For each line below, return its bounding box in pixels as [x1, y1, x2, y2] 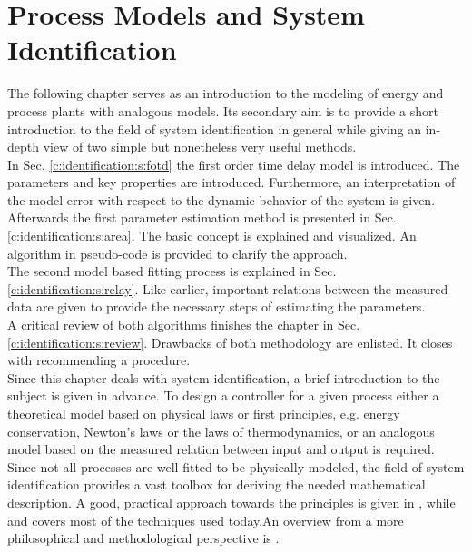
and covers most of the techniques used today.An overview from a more [7, 510, 404, 529]
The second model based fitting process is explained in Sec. [7, 262, 337, 281]
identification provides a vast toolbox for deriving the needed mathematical [7, 475, 426, 494]
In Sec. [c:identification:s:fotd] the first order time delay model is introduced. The [7, 154, 460, 173]
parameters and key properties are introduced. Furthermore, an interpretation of [7, 173, 456, 192]
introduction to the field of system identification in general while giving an [7, 119, 422, 138]
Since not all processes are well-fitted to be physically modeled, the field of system [7, 457, 465, 476]
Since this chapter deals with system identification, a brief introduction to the [7, 368, 440, 387]
